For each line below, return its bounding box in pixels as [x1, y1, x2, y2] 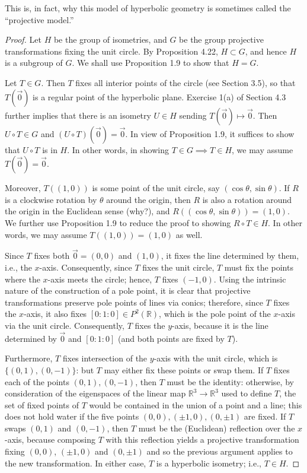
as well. [175, 228, 203, 240]
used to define [221, 387, 272, 399]
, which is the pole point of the [159, 307, 271, 320]
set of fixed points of [5, 398, 79, 411]
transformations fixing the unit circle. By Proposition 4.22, [5, 45, 218, 57]
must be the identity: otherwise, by [167, 375, 294, 388]
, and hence [245, 45, 287, 57]
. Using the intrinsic [213, 272, 286, 285]
